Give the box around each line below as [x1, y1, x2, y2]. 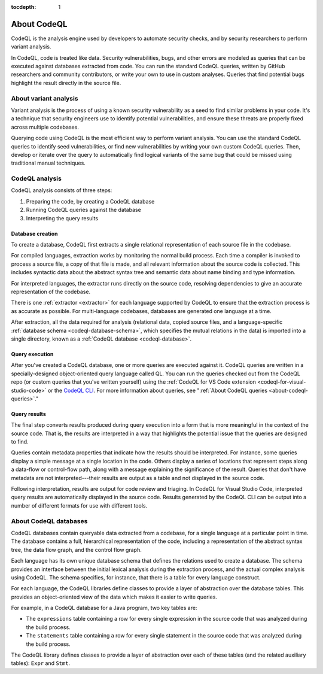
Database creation [11, 230, 58, 237]
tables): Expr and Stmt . [11, 660, 71, 667]
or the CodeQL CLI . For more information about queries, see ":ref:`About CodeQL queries [47, 387, 268, 394]
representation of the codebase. [11, 288, 91, 295]
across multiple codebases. [11, 123, 79, 130]
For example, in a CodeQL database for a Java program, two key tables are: [11, 605, 197, 612]
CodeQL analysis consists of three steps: [11, 187, 112, 194]
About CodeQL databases [11, 517, 88, 525]
